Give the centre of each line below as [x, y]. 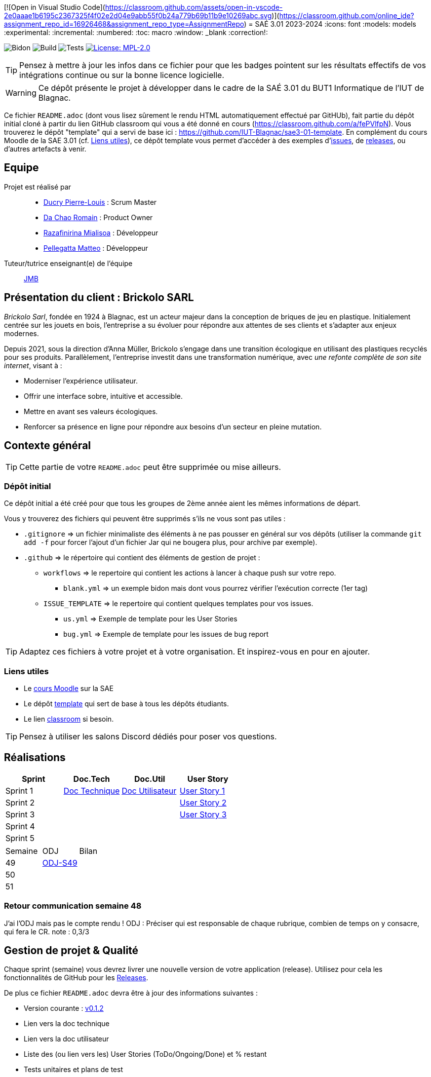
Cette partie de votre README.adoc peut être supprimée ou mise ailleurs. [150, 467]
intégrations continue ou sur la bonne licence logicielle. [122, 75]
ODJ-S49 [60, 863]
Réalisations [35, 758]
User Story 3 [203, 814]
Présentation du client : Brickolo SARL [99, 298]
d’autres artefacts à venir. [45, 149]
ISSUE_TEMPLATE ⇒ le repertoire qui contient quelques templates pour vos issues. [178, 604]
